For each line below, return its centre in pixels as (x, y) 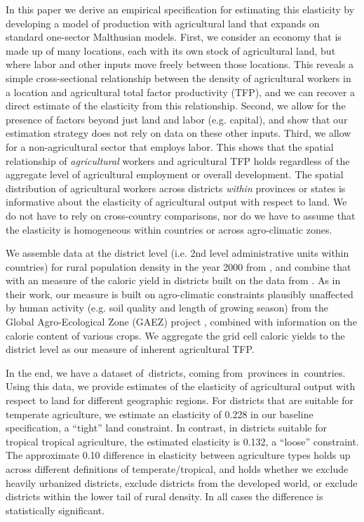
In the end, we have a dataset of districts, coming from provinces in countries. (176, 372)
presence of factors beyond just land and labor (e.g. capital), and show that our (177, 119)
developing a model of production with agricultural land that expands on (163, 23)
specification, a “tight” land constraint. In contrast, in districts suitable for (166, 428)
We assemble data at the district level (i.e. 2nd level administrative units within (177, 253)
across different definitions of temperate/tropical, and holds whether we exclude (177, 469)
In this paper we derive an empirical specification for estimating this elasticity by (180, 9)
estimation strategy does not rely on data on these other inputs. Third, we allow (178, 133)
